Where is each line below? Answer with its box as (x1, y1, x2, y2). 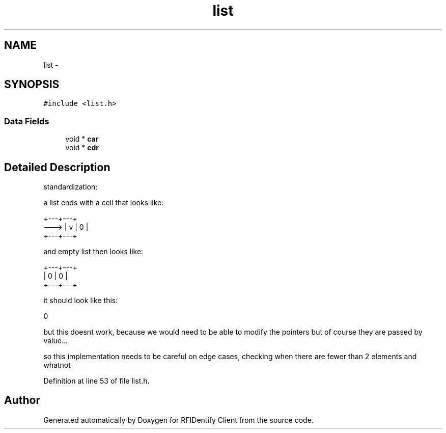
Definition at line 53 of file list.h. (43, 376, 150, 386)
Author (4, 394, 40, 407)
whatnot (43, 361, 71, 370)
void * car (65, 134, 99, 144)
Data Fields (4, 116, 49, 126)
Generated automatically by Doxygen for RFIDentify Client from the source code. (43, 415, 314, 424)
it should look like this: (43, 296, 118, 305)
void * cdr (65, 143, 99, 152)
